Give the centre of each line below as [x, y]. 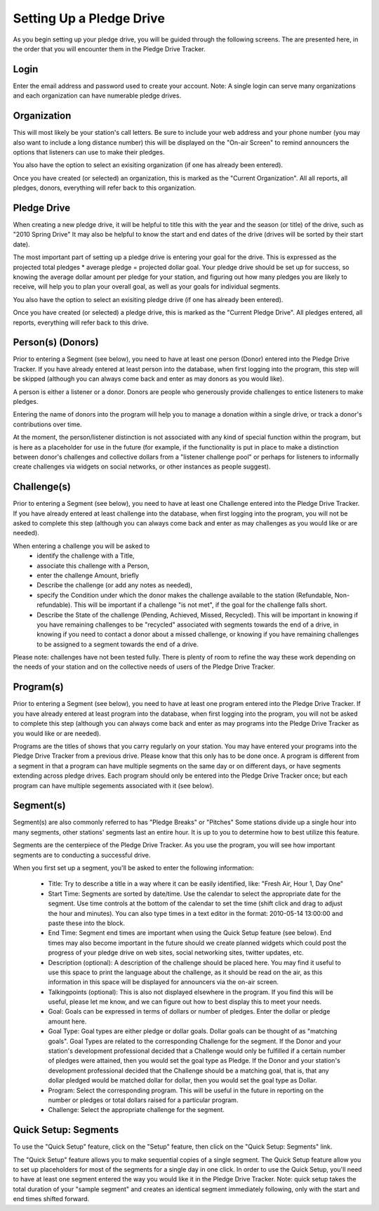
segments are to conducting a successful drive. [82, 855]
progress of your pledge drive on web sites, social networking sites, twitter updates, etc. [176, 953]
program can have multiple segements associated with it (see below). [113, 785]
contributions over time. [47, 424]
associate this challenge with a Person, [93, 565]
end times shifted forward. [51, 1199]
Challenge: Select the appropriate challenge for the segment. [136, 1110]
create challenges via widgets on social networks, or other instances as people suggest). [142, 466]
